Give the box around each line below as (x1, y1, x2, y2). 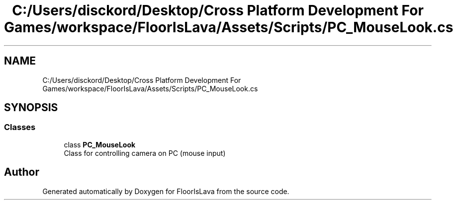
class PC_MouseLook (64, 140, 136, 149)
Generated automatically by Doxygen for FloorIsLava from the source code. (42, 187, 289, 196)
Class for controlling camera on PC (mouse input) (64, 148, 226, 157)
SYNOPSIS (4, 101, 58, 114)
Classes (4, 122, 36, 133)
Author (4, 166, 39, 179)
